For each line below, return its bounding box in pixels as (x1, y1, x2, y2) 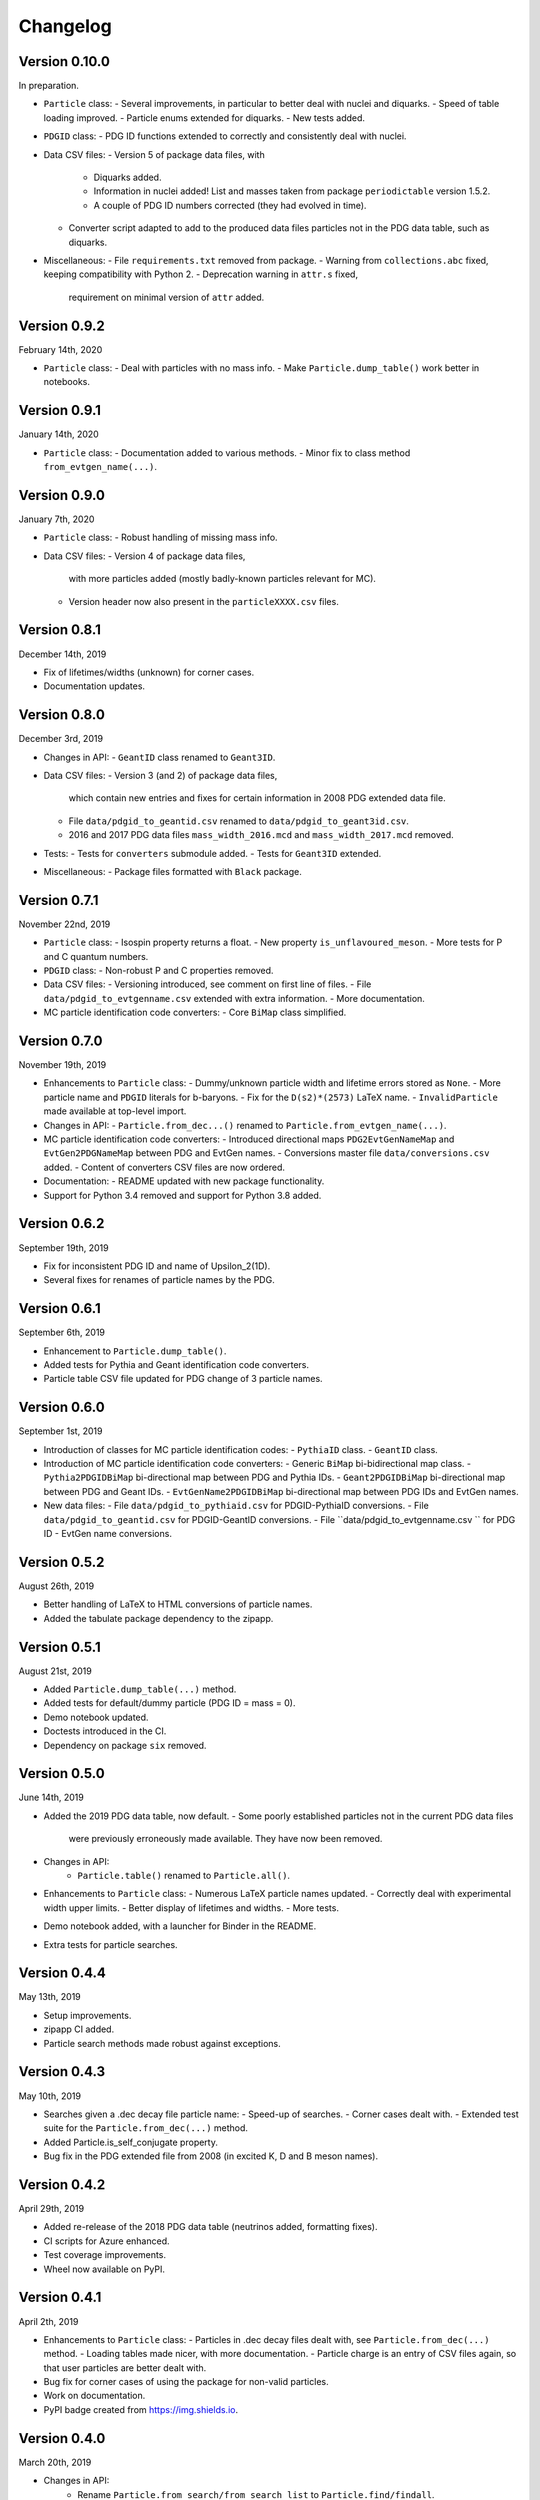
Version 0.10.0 (18, 53, 110, 70)
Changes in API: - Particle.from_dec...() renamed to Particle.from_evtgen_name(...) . (43, 1119, 447, 1131)
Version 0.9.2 (18, 317, 105, 334)
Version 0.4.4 (18, 1965, 107, 1982)
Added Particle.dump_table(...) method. (43, 1683, 237, 1695)
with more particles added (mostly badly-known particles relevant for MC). (68, 573, 377, 585)
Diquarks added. (93, 171, 162, 184)
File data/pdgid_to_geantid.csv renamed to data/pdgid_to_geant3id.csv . (68, 815, 410, 827)
